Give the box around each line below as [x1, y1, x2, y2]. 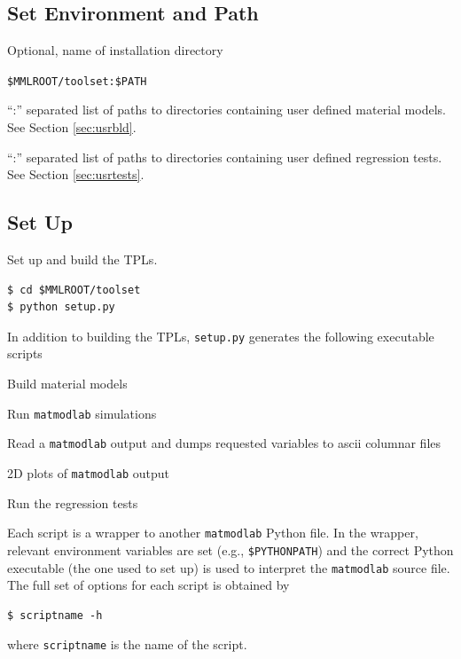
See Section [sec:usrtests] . [7, 165, 145, 184]
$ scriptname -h [7, 608, 103, 622]
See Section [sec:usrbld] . [7, 118, 137, 137]
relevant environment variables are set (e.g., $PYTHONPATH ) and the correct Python [7, 540, 454, 559]
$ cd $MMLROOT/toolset [7, 283, 141, 296]
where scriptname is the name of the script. [7, 635, 247, 654]
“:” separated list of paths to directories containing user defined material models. [7, 100, 446, 119]
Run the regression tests [7, 493, 138, 512]
